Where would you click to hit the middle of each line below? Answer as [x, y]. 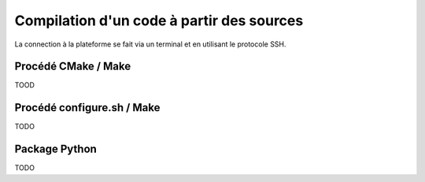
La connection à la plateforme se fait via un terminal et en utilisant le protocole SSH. [150, 44]
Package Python [56, 149]
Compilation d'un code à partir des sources [159, 20]
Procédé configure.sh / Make [87, 108]
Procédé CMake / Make [73, 67]
